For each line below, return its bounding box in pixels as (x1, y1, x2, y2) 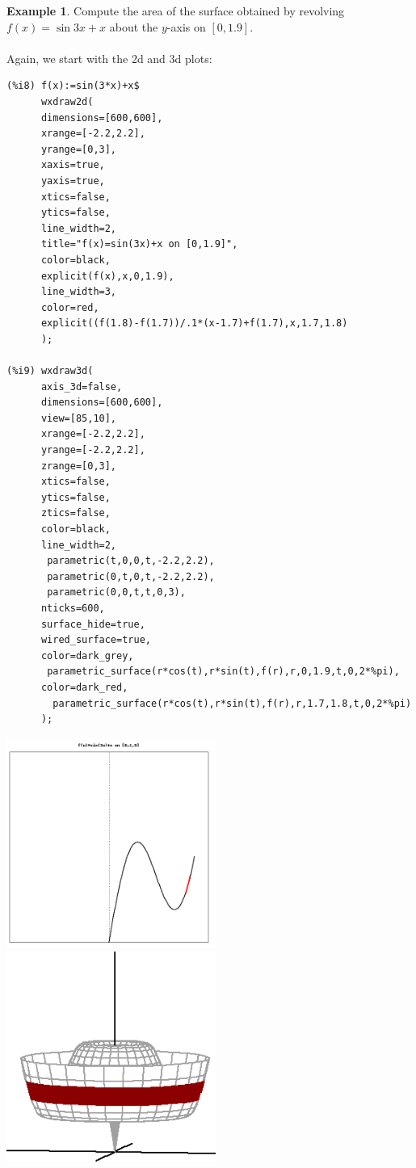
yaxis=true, (40, 174, 105, 187)
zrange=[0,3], (40, 460, 117, 472)
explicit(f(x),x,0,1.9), (40, 270, 174, 282)
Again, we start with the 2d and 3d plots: (6, 49, 212, 66)
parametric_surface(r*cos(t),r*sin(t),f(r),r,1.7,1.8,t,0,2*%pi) (53, 697, 412, 709)
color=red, (40, 301, 99, 313)
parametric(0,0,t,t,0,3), (47, 586, 186, 599)
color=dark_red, (40, 681, 128, 693)
